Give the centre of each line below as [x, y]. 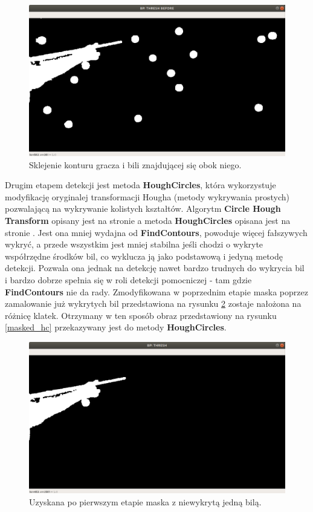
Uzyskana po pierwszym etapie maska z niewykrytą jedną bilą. [145, 501]
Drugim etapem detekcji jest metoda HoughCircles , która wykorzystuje [140, 185]
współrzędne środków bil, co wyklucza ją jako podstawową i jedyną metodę [144, 256]
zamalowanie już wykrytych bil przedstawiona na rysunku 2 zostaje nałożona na [153, 304]
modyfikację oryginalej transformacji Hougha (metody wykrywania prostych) [147, 196]
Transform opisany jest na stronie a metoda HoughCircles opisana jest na [148, 221]
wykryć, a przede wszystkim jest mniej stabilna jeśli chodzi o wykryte [134, 244]
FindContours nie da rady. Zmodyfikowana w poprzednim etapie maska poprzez [156, 291]
